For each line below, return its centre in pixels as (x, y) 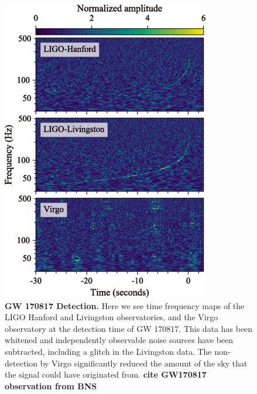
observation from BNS (51, 386)
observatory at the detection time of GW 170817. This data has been (129, 328)
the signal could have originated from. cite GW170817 (106, 374)
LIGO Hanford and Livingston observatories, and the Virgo (112, 317)
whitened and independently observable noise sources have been (119, 340)
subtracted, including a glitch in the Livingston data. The (108, 351)
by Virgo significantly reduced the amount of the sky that (144, 363)
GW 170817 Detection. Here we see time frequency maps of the (125, 305)
